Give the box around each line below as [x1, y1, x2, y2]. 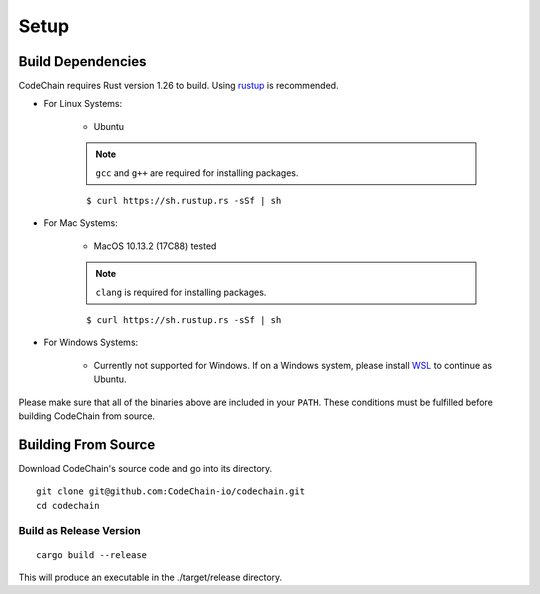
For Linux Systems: [43, 98, 123, 110]
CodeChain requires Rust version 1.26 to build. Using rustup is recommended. [18, 80, 339, 92]
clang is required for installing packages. [95, 286, 267, 298]
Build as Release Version [18, 524, 141, 538]
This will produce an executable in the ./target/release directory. [18, 571, 283, 583]
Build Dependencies [18, 53, 147, 70]
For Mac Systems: [43, 217, 119, 229]
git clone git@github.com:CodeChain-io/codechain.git [36, 486, 305, 497]
